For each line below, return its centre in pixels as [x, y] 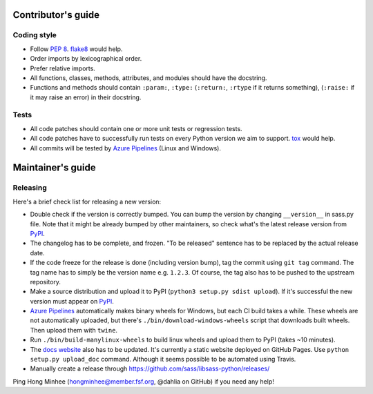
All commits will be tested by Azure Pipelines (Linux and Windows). [125, 148]
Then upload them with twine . [74, 330]
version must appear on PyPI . [72, 301]
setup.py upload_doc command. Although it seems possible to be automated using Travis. [163, 359]
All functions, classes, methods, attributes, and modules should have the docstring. [149, 78]
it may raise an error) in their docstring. [86, 97]
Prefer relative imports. [63, 68]
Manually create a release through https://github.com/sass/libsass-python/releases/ [150, 368]
